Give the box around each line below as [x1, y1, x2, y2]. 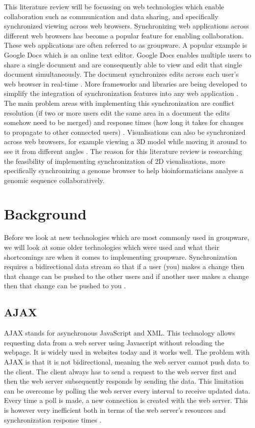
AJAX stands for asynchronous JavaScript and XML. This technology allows [4, 328, 235, 338]
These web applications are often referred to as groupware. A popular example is [4, 40, 247, 50]
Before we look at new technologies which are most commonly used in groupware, [4, 232, 250, 243]
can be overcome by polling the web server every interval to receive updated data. [4, 385, 251, 396]
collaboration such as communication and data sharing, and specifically [4, 11, 219, 21]
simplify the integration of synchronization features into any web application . [4, 88, 238, 98]
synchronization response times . [4, 414, 102, 425]
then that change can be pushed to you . [4, 280, 126, 291]
